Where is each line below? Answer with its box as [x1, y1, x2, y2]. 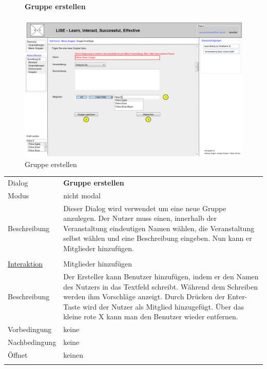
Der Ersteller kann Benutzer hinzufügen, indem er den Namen [63, 271, 259, 281]
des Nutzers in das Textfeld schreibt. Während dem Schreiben [63, 281, 258, 292]
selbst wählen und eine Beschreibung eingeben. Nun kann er [63, 233, 252, 243]
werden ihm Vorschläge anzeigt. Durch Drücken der [63, 291, 225, 302]
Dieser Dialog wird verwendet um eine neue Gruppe [63, 202, 226, 213]
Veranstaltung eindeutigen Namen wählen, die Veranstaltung [63, 222, 255, 233]
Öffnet [8, 349, 28, 360]
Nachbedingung [8, 336, 56, 347]
